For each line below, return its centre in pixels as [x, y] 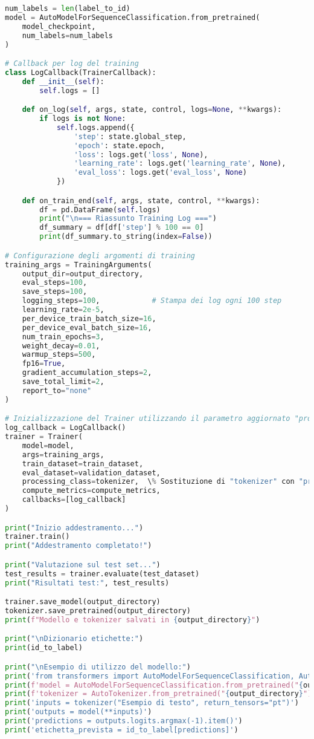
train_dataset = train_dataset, [83, 464]
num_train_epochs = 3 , [63, 337]
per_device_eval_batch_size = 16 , [87, 327]
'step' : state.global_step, [130, 136]
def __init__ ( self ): [63, 81]
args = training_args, [63, 454]
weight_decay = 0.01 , [61, 346]
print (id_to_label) [44, 648]
